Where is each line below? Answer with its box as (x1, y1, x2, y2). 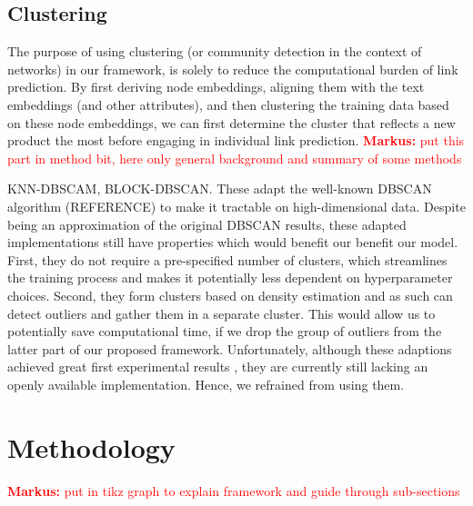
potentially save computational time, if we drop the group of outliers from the (7, 322, 442, 341)
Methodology (7, 428, 176, 465)
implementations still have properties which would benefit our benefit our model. (7, 233, 458, 252)
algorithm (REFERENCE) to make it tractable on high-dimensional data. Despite (7, 196, 466, 215)
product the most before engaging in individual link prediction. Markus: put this (7, 131, 465, 150)
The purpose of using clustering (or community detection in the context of (7, 42, 422, 61)
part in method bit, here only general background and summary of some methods (7, 148, 462, 167)
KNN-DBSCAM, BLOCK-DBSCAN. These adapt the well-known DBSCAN (7, 179, 432, 198)
